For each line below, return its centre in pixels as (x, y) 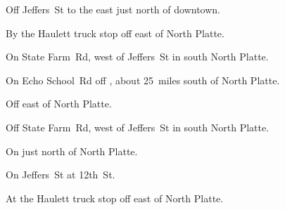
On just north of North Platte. (72, 151)
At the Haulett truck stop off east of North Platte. (115, 198)
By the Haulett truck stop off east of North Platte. (115, 33)
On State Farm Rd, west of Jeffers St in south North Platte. (137, 57)
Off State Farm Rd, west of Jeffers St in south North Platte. (138, 127)
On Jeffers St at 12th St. (61, 175)
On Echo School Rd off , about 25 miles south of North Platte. (143, 80)
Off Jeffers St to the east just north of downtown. (113, 9)
